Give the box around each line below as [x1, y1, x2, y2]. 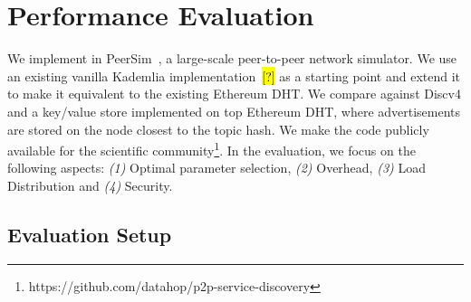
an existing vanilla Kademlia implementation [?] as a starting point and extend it [7, 66, 461, 85]
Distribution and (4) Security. [7, 175, 173, 194]
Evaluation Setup [7, 220, 172, 248]
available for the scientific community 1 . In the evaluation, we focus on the [7, 138, 416, 159]
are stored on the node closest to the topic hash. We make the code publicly [7, 119, 429, 138]
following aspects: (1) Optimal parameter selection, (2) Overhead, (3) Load [7, 158, 426, 177]
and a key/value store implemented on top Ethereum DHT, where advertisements [7, 101, 461, 120]
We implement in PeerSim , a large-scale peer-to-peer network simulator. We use [7, 49, 457, 68]
